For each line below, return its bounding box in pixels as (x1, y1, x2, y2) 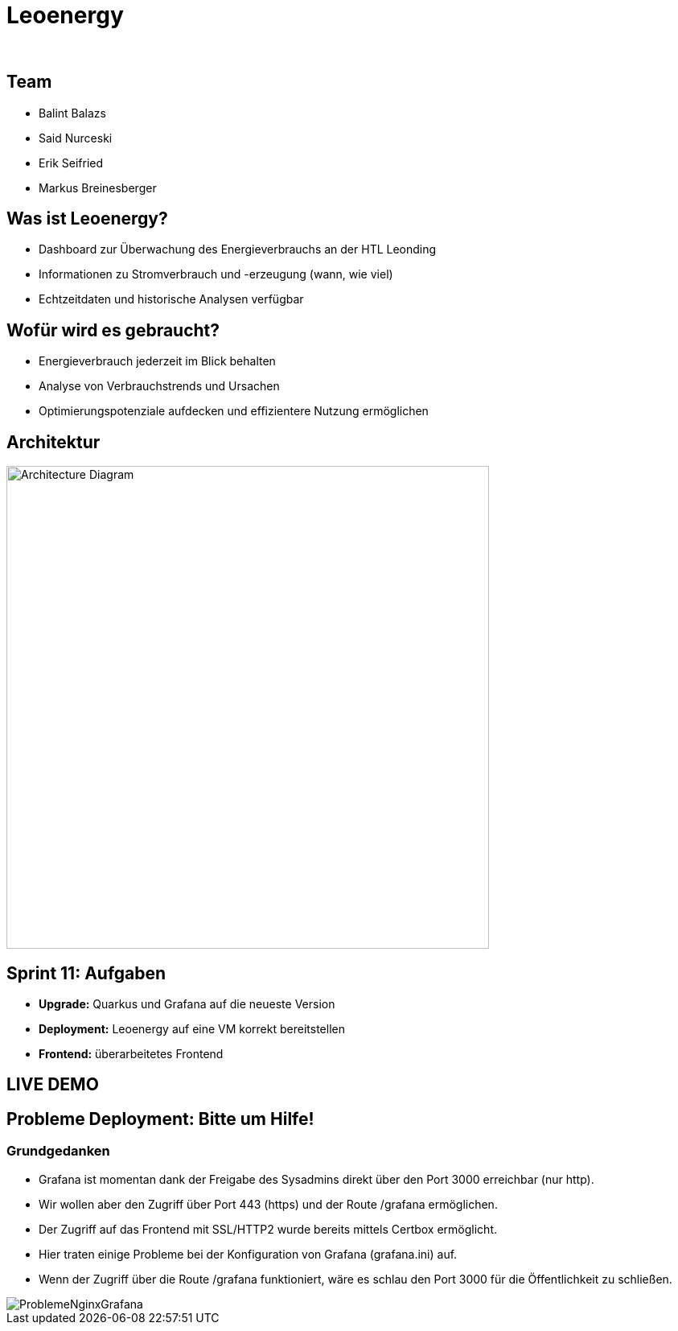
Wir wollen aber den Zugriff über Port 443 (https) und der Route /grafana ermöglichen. (39, 1197, 498, 1211)
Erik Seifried (39, 155, 104, 170)
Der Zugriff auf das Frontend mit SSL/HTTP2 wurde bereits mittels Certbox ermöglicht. (39, 1222, 498, 1236)
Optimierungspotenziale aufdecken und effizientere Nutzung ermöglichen (39, 404, 429, 418)
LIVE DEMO (6, 1074, 99, 1095)
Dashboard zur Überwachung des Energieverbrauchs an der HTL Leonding (39, 242, 437, 257)
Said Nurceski (39, 130, 113, 145)
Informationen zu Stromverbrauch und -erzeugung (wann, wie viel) (39, 267, 393, 282)
